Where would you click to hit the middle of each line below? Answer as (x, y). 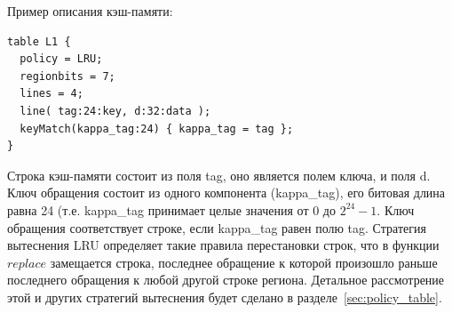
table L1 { (39, 41)
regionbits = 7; (67, 76)
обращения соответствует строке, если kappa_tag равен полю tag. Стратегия (217, 227)
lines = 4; (52, 94)
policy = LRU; (61, 59)
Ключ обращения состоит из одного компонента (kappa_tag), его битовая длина (226, 193)
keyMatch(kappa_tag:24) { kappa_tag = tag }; (157, 128)
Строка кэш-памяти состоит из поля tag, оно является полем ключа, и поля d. (219, 175)
